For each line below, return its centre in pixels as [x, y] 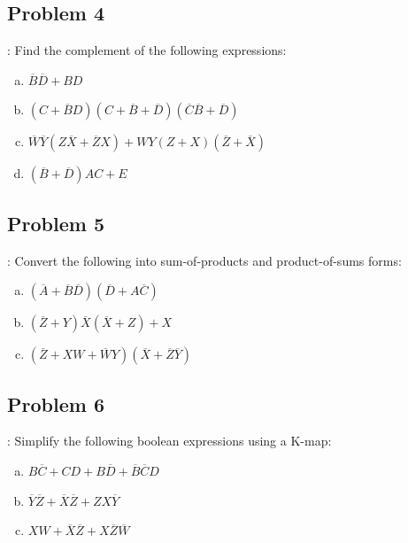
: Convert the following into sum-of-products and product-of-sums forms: [204, 260]
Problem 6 [56, 403]
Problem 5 [56, 223]
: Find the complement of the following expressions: [147, 50]
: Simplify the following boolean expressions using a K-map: [169, 441]
